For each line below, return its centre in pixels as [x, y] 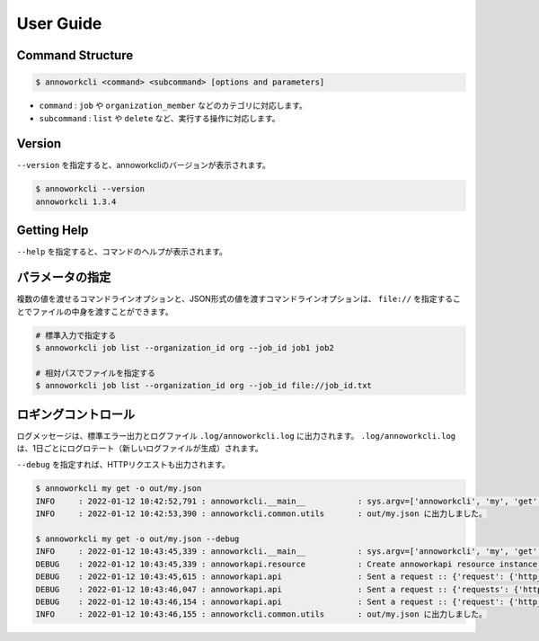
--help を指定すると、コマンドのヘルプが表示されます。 [122, 252]
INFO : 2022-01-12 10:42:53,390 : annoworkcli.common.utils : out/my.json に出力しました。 [261, 514]
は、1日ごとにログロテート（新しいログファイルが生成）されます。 [140, 449]
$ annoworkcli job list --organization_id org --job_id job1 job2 [185, 347]
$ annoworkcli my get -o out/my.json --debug [137, 539]
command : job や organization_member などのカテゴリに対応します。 [173, 106]
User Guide [59, 23]
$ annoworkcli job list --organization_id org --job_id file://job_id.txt [204, 386]
